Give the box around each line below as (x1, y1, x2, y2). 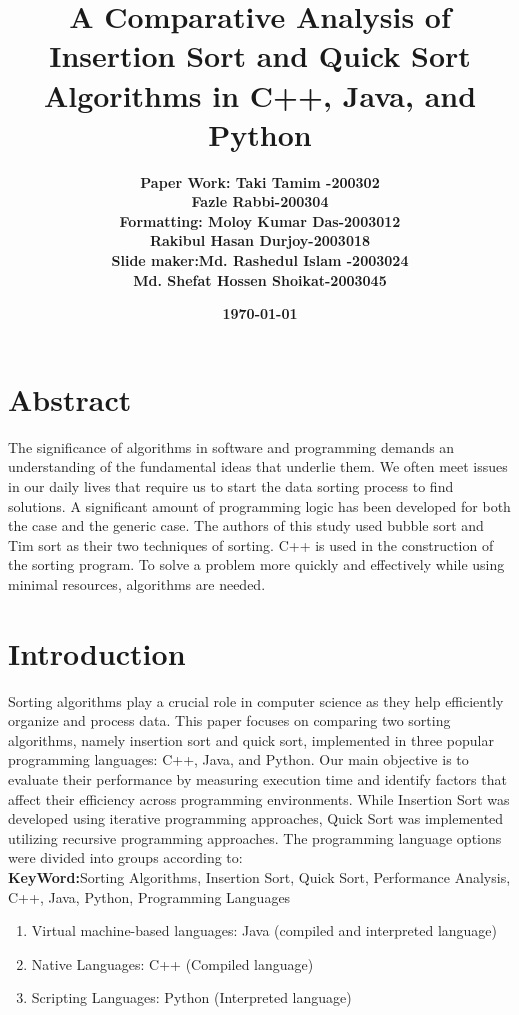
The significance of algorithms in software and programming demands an (8, 436, 455, 457)
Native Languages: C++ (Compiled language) (31, 953, 314, 974)
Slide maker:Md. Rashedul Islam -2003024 (111, 250, 409, 271)
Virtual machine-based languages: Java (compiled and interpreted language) (31, 920, 498, 941)
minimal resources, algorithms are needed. (8, 573, 266, 594)
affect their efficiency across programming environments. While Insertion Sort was (8, 788, 510, 809)
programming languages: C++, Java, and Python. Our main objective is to (8, 749, 469, 770)
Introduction (8, 632, 186, 673)
